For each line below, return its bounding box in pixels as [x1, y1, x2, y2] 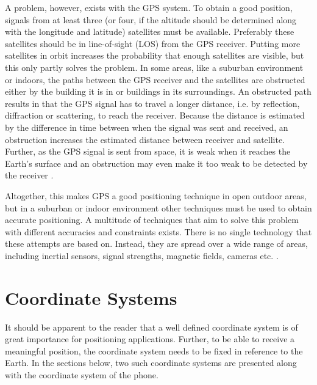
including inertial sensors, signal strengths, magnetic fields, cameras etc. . [5, 249, 279, 262]
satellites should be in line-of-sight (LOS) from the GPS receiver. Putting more [5, 37, 301, 50]
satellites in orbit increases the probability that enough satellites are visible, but [5, 49, 304, 62]
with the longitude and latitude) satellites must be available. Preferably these [5, 25, 294, 38]
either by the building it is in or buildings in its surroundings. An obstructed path [5, 85, 312, 98]
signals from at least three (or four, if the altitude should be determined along [5, 13, 297, 26]
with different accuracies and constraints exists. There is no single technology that [5, 225, 312, 238]
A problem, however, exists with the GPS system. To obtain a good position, [5, 1, 293, 13]
